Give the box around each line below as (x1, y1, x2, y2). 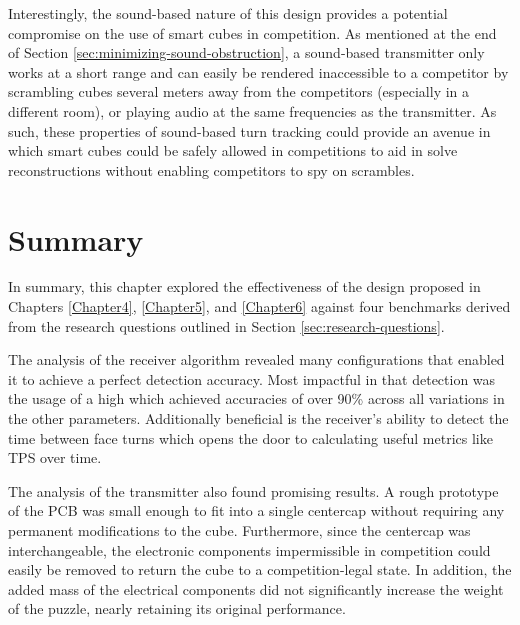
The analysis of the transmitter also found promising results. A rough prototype (8, 480, 499, 501)
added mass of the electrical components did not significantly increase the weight (8, 578, 504, 599)
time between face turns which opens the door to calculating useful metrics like (8, 427, 493, 448)
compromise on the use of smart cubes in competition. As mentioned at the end (8, 22, 497, 43)
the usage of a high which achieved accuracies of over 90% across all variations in (8, 388, 505, 409)
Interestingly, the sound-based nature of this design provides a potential (8, 3, 448, 23)
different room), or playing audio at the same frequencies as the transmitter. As (8, 100, 497, 121)
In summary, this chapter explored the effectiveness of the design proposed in (8, 276, 481, 297)
